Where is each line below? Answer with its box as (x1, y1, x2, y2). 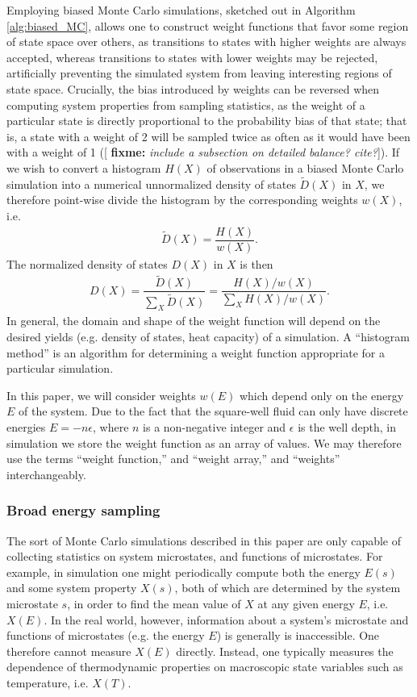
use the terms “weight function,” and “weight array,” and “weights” (6, 450, 340, 467)
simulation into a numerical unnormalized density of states (6, 175, 296, 192)
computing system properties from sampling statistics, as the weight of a (6, 96, 365, 113)
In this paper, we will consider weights (6, 386, 196, 403)
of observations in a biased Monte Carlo (206, 159, 404, 176)
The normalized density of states (6, 255, 168, 272)
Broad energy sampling (6, 500, 161, 520)
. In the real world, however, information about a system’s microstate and (44, 611, 409, 628)
